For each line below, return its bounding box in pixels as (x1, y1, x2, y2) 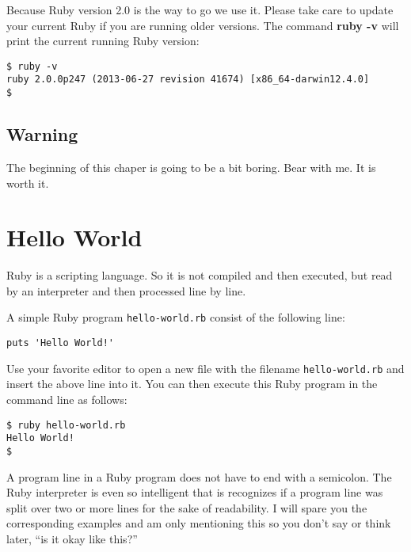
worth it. (6, 174, 49, 191)
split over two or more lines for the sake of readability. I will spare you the (6, 499, 367, 516)
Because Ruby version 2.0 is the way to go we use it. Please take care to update (6, 2, 394, 17)
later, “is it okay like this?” (6, 530, 138, 546)
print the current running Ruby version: (6, 32, 200, 49)
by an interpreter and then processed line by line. (6, 282, 246, 299)
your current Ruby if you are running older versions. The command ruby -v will (6, 17, 399, 33)
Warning (6, 122, 78, 147)
